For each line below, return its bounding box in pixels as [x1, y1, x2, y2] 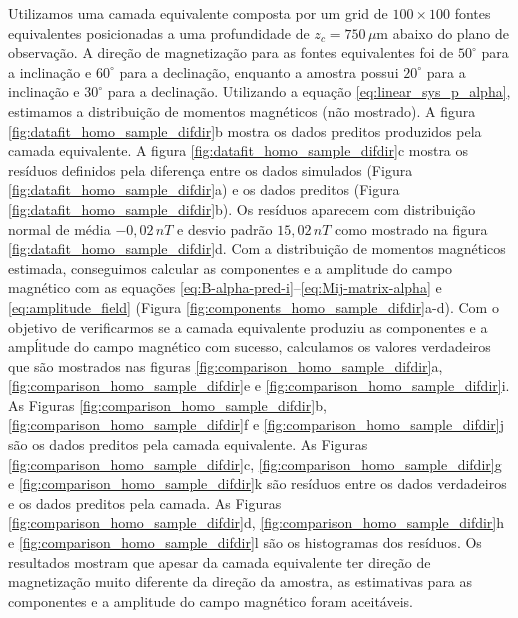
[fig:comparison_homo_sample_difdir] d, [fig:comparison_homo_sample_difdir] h [8, 512, 505, 533]
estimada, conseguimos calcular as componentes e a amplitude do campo [8, 257, 453, 278]
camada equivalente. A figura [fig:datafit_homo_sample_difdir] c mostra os [8, 140, 469, 161]
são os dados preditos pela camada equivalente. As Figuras [8, 434, 368, 455]
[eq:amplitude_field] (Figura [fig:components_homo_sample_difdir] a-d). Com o [8, 296, 499, 317]
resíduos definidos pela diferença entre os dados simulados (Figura [8, 159, 413, 180]
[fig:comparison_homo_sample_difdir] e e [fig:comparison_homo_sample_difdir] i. [8, 375, 510, 396]
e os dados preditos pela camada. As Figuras [8, 492, 282, 513]
